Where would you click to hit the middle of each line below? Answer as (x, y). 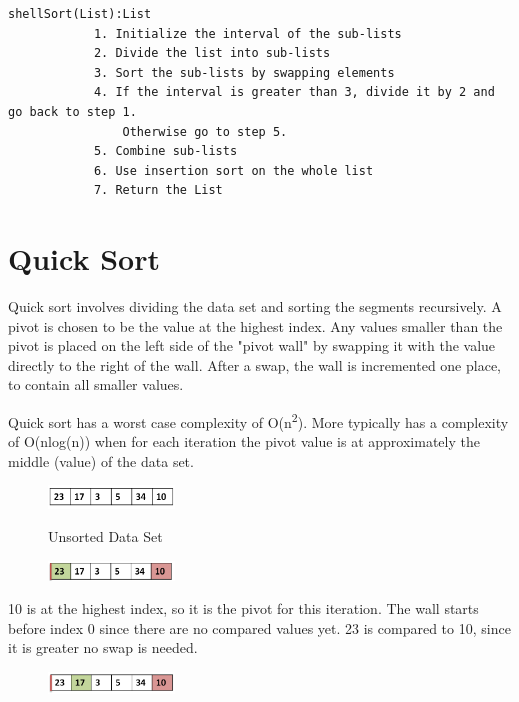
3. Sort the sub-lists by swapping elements (244, 72)
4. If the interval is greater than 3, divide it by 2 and (294, 92)
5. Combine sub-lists (165, 151)
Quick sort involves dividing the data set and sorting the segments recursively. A (255, 306)
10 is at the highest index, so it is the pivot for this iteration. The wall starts (243, 608)
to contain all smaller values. (96, 384)
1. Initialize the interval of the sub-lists (247, 33)
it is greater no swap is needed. (103, 647)
